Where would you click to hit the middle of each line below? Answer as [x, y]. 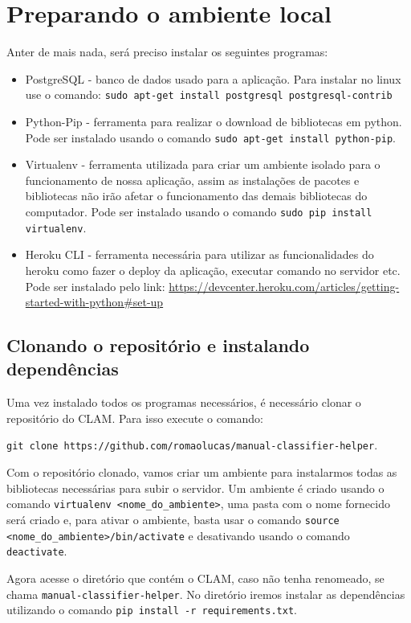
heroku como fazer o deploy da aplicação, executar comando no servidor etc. [213, 270]
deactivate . [37, 551]
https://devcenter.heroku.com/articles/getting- [284, 286]
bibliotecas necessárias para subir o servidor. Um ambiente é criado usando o [195, 488]
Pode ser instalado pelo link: [95, 286]
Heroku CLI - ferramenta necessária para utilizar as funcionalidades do [199, 254]
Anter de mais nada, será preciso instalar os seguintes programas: [167, 52]
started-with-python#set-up [94, 302]
